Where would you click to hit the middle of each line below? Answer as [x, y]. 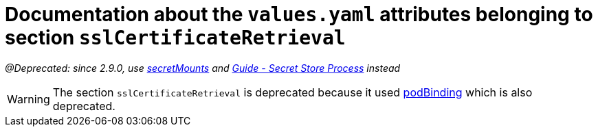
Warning [29, 99]
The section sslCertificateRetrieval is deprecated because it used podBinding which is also [292, 92]
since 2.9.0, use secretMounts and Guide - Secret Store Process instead [237, 68]
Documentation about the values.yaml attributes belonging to [299, 14]
